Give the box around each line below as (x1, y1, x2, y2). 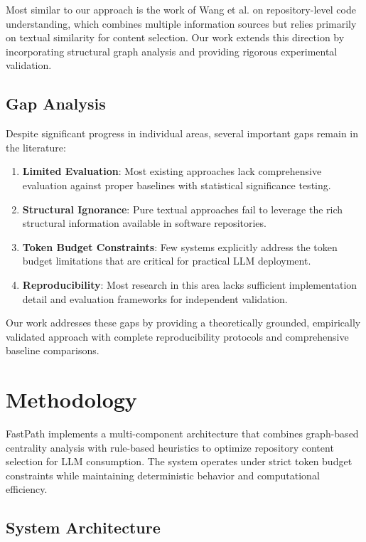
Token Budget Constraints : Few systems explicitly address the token (22, 239, 338, 254)
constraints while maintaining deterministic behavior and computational (6, 467, 320, 482)
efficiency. (6, 482, 48, 496)
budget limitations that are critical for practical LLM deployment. (22, 253, 311, 268)
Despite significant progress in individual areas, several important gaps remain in (6, 126, 359, 141)
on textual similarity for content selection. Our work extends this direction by (6, 30, 345, 45)
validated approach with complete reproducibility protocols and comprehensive (6, 329, 349, 344)
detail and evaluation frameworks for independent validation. (22, 291, 288, 306)
